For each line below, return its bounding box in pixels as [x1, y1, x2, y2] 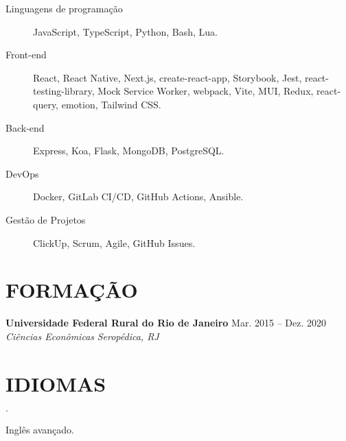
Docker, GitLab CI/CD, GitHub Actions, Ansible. [33, 189, 244, 204]
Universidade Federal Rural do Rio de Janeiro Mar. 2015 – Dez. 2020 [5, 315, 326, 330]
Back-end [5, 120, 45, 134]
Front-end [5, 47, 47, 62]
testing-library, [33, 84, 95, 98]
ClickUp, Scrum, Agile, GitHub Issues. [33, 235, 196, 250]
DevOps [5, 166, 39, 180]
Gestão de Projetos [5, 212, 86, 226]
